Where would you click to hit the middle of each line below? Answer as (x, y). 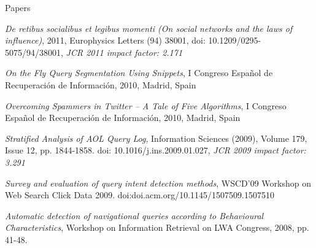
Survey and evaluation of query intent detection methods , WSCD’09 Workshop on (158, 183)
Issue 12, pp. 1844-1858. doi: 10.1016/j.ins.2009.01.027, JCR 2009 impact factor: (156, 150)
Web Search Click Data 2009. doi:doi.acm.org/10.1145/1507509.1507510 (140, 195)
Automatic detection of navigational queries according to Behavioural (134, 215)
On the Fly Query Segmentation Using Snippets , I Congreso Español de (139, 73)
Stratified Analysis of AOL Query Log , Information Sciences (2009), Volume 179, (156, 138)
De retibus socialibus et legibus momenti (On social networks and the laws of (149, 28)
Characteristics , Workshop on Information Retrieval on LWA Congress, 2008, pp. (157, 227)
